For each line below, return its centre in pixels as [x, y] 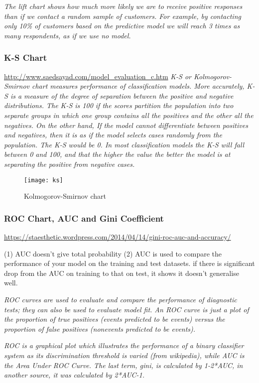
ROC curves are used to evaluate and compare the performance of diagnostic [121, 299]
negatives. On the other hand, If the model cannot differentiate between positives [126, 125]
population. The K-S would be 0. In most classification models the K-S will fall [124, 144]
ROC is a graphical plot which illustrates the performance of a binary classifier [124, 345]
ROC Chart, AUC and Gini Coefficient [84, 218]
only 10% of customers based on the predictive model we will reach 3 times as [122, 26]
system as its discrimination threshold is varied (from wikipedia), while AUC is [124, 355]
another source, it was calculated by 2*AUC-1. [74, 375]
